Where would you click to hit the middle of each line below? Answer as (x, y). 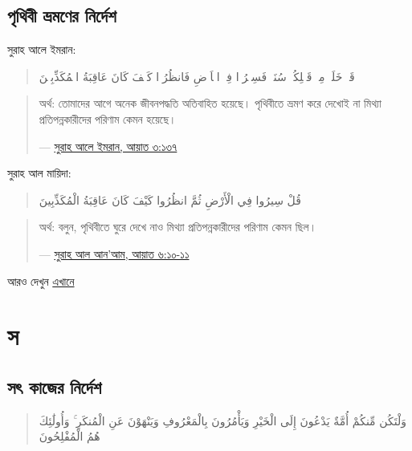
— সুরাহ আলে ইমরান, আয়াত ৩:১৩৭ (108, 146)
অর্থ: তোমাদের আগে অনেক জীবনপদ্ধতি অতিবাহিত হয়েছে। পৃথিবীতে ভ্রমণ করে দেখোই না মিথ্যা (210, 103)
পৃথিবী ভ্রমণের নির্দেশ (62, 16)
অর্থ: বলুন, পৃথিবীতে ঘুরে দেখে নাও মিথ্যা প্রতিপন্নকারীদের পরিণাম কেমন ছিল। (178, 227)
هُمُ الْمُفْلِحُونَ (69, 436)
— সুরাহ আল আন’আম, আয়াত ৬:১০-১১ (114, 253)
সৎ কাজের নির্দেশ (55, 386)
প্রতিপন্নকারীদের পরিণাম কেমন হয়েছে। (108, 118)
